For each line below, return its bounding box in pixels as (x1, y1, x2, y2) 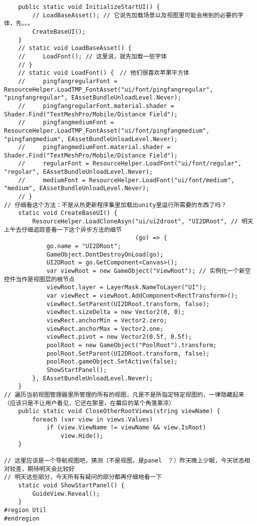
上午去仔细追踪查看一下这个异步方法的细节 (4, 226, 122, 233)
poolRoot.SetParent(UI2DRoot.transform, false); (46, 350, 210, 357)
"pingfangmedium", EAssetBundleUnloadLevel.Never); (4, 135, 178, 143)
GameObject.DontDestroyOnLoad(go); (46, 251, 164, 258)
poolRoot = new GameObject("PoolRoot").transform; (46, 341, 217, 349)
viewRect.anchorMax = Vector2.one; (46, 325, 164, 332)
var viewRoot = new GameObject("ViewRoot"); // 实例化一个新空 (46, 267, 251, 274)
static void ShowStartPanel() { (18, 482, 125, 489)
